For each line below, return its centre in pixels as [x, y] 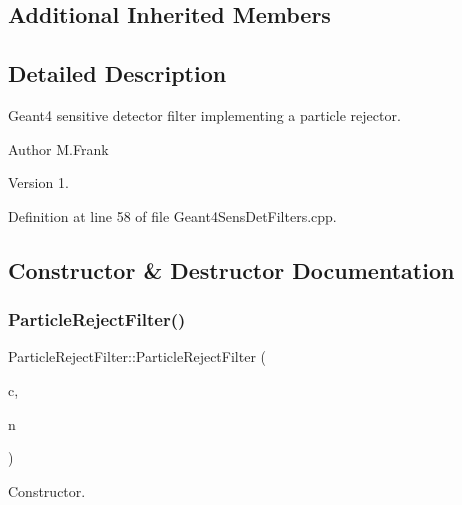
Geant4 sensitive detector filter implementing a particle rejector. [204, 114]
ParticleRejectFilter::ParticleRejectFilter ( [137, 356]
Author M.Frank [58, 148]
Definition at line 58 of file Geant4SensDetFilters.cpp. [172, 215]
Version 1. [38, 182]
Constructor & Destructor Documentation [231, 269]
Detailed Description [117, 73]
